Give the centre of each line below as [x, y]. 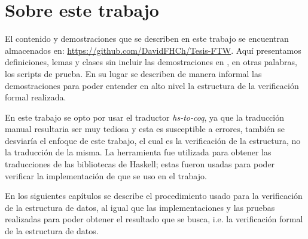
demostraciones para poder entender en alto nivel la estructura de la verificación [152, 85]
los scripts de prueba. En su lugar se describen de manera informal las [133, 73]
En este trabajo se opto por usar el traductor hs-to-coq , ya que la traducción [144, 117]
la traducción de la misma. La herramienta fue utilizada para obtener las [138, 152]
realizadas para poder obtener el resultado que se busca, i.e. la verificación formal [154, 219]
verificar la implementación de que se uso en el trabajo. [106, 175]
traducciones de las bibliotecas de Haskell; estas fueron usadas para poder [140, 164]
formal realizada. [36, 97]
